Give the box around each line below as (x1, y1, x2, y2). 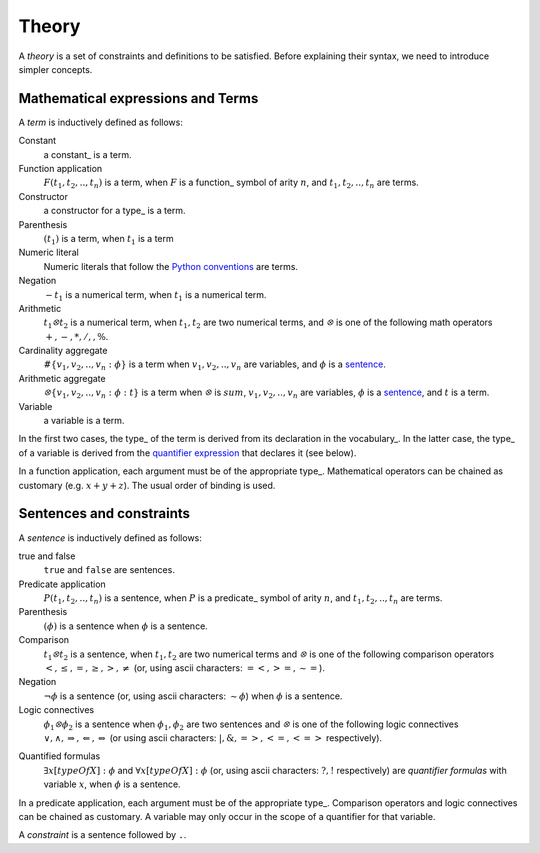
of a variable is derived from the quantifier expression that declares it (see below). (18, 446, 357, 459)
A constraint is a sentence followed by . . (18, 829, 187, 841)
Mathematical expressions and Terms (18, 90, 259, 107)
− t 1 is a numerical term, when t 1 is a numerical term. (45, 288, 267, 303)
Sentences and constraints (18, 505, 190, 522)
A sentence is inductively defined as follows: (18, 531, 202, 544)
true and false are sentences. (43, 564, 175, 576)
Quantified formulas (18, 750, 101, 762)
